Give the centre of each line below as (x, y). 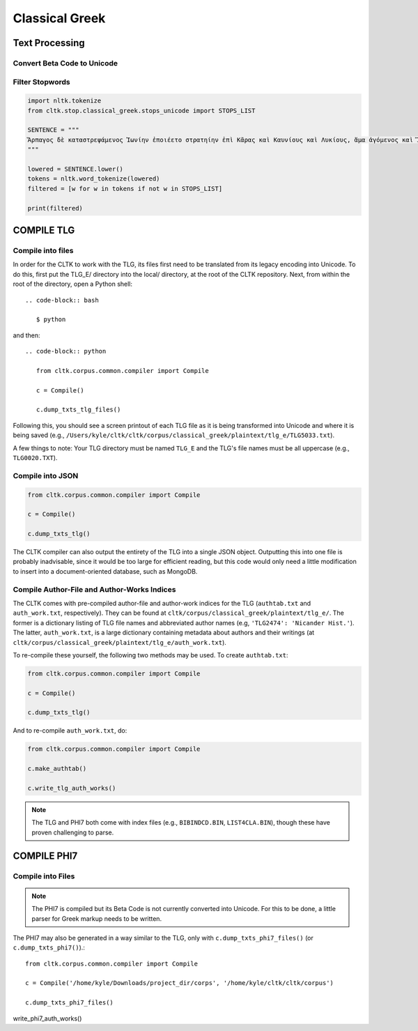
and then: (26, 335)
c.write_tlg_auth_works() (72, 788)
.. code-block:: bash (62, 300)
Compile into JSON (46, 475)
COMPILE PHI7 (45, 856)
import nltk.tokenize (64, 101)
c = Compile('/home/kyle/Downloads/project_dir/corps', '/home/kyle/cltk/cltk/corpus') (180, 983)
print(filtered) (55, 208)
